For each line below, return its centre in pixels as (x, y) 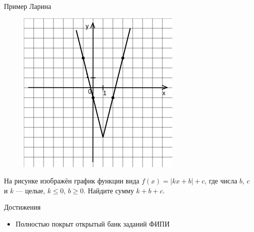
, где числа (221, 181)
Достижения (22, 207)
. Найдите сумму (109, 190)
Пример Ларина (28, 6)
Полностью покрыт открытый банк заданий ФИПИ (93, 223)
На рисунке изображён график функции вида (72, 181)
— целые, (30, 190)
